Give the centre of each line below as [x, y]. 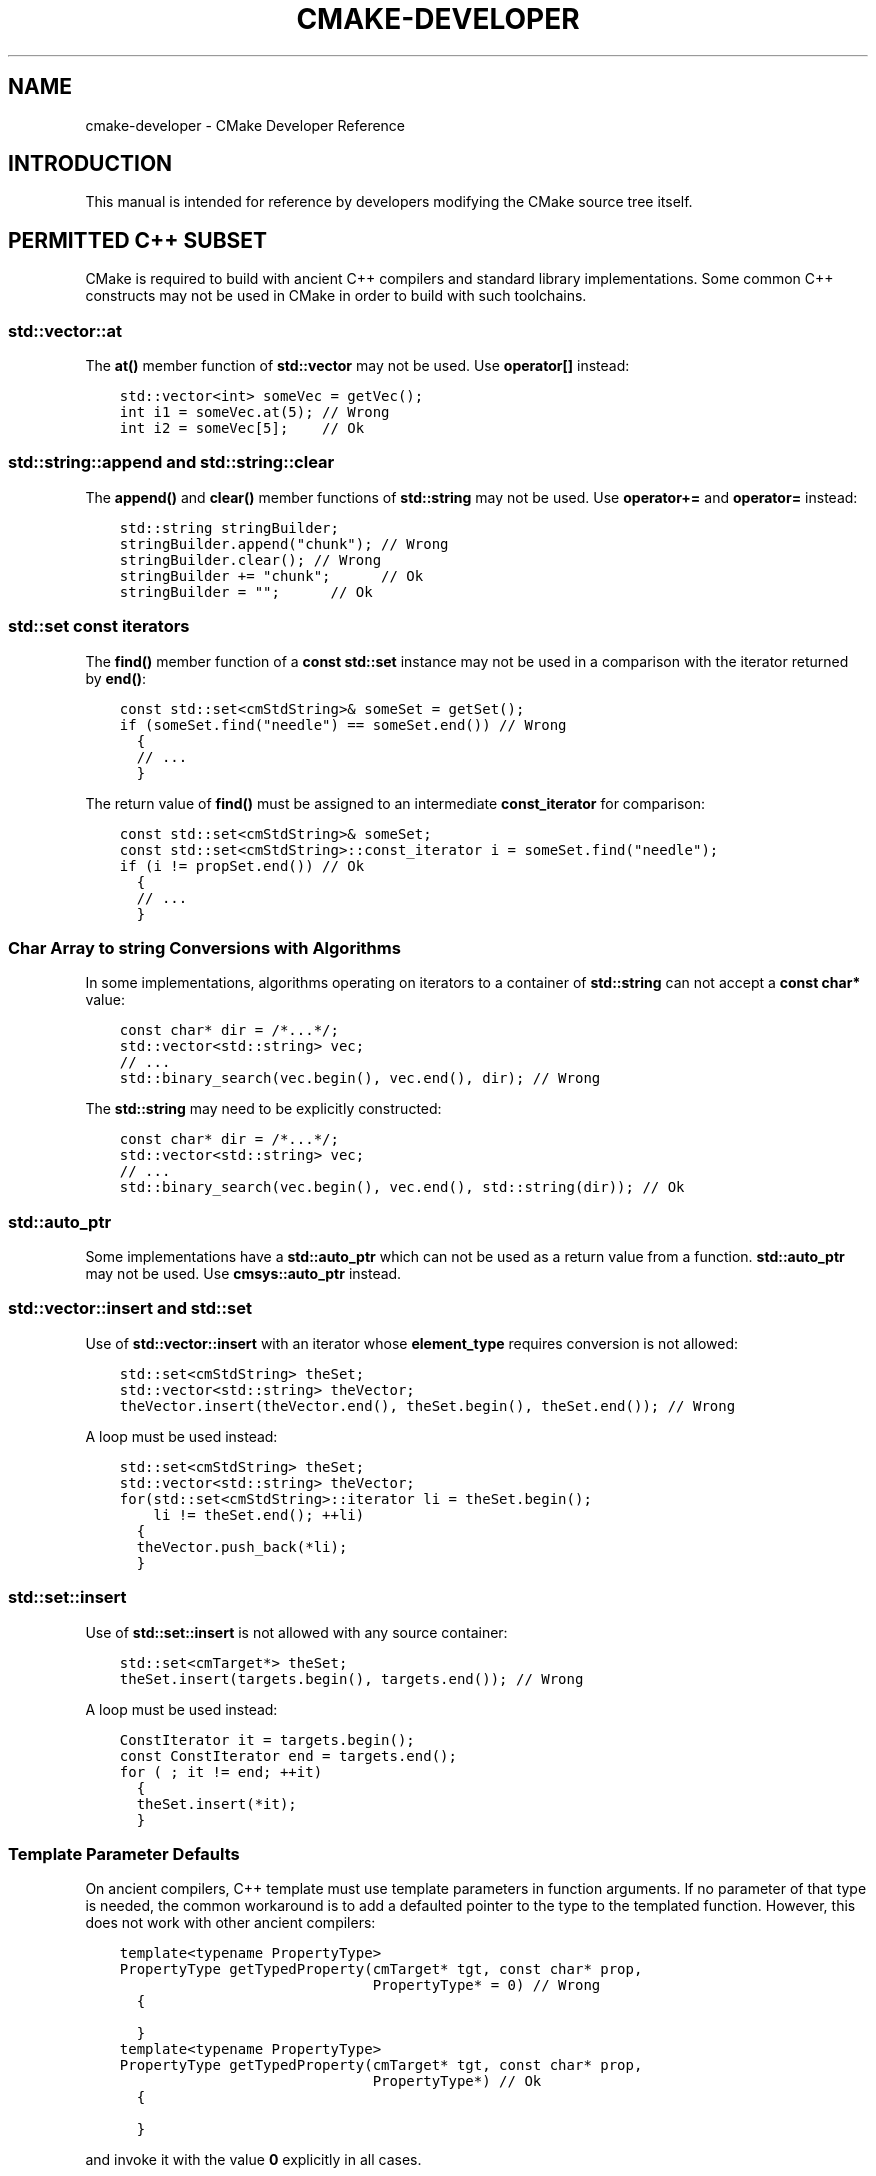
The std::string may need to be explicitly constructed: [263, 1109]
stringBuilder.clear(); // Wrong [250, 559]
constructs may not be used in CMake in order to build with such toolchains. [336, 296]
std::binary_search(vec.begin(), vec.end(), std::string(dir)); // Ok [402, 1187]
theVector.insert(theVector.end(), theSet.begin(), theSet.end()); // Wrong [427, 1405]
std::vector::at [65, 330]
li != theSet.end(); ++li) [259, 1514]
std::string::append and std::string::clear [171, 462]
